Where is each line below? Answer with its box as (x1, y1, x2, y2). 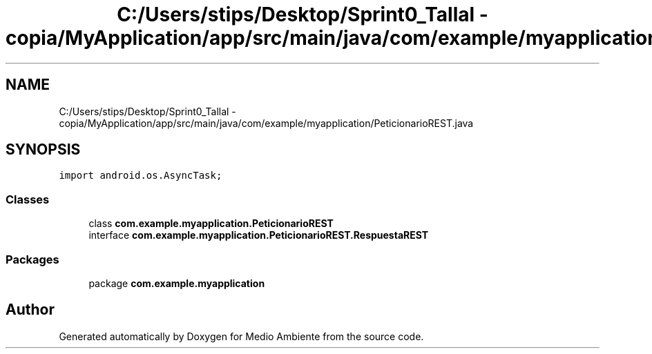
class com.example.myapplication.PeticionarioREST (88, 217, 334, 230)
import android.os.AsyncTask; (59, 170, 222, 181)
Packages (6, 252, 59, 266)
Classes (6, 192, 50, 206)
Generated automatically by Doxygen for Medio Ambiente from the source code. (59, 330, 424, 342)
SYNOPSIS (6, 141, 81, 159)
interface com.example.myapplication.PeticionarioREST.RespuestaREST (88, 229, 429, 242)
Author (6, 301, 55, 319)
